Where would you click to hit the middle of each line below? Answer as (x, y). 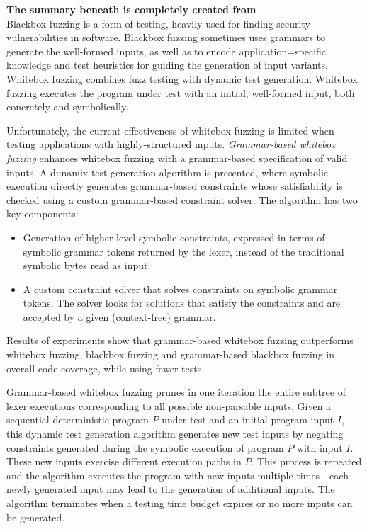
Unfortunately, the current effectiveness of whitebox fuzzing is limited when (170, 130)
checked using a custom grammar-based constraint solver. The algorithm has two (182, 199)
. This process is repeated (306, 461)
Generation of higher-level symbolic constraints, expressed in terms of (174, 237)
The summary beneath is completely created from (131, 9)
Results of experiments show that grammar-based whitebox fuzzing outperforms (180, 340)
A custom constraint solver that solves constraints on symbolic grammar (180, 289)
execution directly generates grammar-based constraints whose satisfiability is (175, 186)
